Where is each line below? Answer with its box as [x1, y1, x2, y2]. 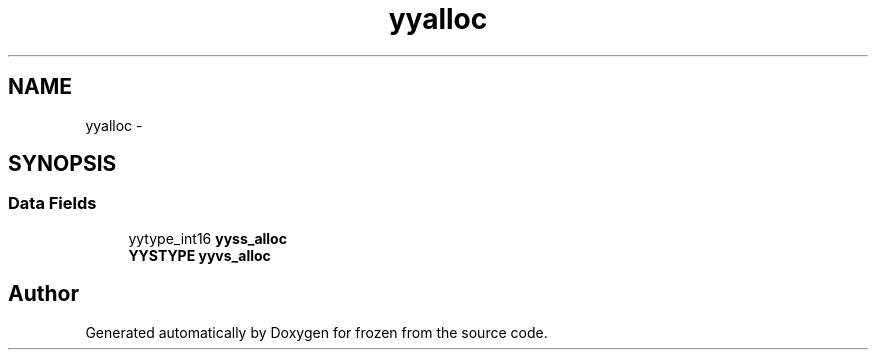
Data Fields [8, 193, 97, 214]
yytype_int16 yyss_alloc [128, 229, 287, 247]
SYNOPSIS [8, 151, 117, 177]
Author [8, 281, 79, 307]
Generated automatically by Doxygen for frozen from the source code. [85, 323, 548, 341]
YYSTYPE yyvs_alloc [128, 246, 271, 264]
